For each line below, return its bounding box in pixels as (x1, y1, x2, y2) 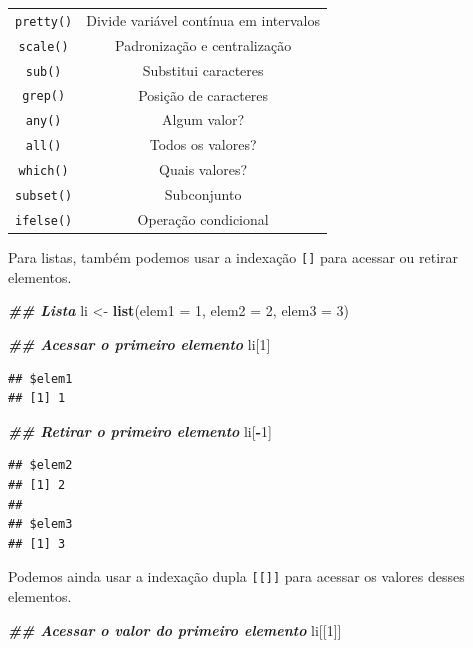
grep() (22, 89, 66, 104)
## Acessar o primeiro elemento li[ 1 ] (8, 334, 271, 354)
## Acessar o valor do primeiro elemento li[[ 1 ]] (8, 619, 342, 640)
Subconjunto (164, 184, 242, 205)
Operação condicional (137, 209, 269, 230)
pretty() (15, 14, 73, 29)
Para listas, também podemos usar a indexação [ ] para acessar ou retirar (8, 247, 459, 268)
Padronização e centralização (115, 34, 292, 55)
